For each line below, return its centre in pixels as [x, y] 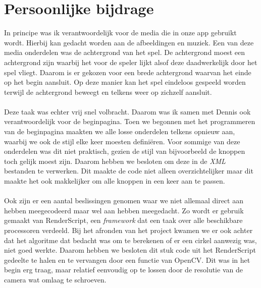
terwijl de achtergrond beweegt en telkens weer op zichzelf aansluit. [108, 92]
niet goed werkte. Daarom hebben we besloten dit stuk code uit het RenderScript [130, 250]
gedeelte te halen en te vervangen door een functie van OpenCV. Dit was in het [127, 260]
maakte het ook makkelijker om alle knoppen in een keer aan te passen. [115, 181]
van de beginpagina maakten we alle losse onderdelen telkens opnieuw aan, [120, 131]
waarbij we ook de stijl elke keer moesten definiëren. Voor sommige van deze [122, 141]
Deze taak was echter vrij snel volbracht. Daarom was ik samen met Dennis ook [127, 111]
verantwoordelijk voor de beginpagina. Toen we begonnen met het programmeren [130, 121]
